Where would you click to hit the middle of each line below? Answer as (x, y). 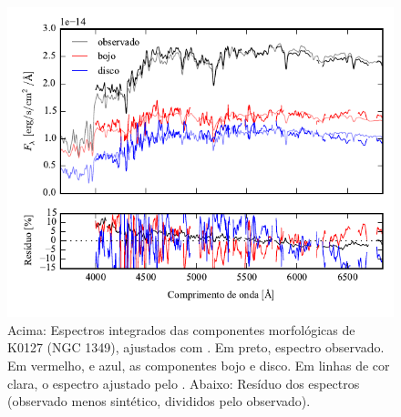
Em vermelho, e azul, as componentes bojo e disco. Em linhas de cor (199, 365)
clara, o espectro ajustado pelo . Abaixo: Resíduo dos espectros (184, 383)
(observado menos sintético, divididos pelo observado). (159, 401)
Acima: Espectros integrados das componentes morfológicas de (181, 329)
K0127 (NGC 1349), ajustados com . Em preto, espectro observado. (196, 347)
